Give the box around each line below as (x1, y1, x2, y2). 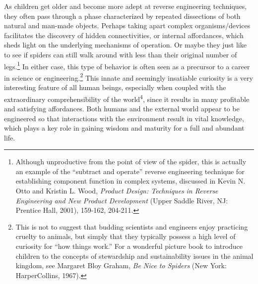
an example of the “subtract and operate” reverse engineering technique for (15, 166, 245, 176)
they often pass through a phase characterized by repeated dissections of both (4, 10, 241, 21)
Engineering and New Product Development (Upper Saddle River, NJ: (15, 195, 228, 205)
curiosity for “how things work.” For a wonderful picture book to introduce (15, 241, 243, 251)
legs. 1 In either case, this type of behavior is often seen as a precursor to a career (4, 59, 250, 71)
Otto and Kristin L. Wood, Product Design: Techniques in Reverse (15, 186, 218, 196)
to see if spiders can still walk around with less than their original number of (4, 49, 237, 59)
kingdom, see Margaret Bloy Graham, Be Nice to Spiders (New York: (15, 260, 227, 271)
